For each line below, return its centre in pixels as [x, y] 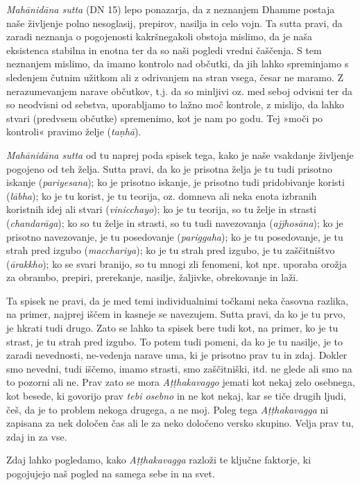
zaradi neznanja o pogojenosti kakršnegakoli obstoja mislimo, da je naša [160, 36]
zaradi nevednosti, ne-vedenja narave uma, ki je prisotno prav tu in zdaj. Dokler [177, 355]
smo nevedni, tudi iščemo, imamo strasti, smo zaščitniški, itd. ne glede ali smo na [179, 368]
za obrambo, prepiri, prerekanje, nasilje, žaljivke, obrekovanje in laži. [153, 277]
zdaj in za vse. [37, 436]
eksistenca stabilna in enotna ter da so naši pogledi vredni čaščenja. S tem [164, 50]
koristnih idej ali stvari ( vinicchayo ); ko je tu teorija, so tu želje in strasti [161, 209]
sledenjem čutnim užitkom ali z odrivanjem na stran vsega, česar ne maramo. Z [175, 77]
